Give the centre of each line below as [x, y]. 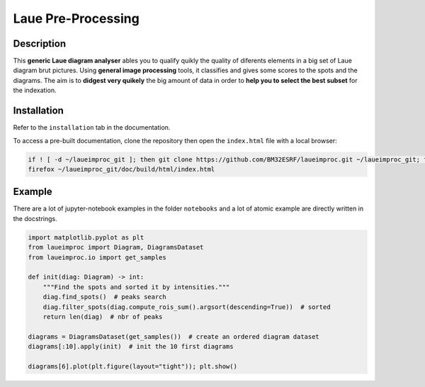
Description [40, 44]
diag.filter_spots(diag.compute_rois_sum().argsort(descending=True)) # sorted [187, 307]
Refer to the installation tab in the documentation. [92, 128]
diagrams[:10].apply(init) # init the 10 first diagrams [131, 347]
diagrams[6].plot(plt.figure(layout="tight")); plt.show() [132, 366]
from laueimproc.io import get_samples [97, 257]
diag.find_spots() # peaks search [104, 297]
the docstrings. [35, 218]
